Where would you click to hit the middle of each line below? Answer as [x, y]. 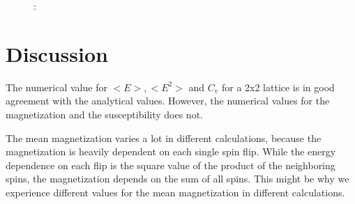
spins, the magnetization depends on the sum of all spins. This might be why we [177, 179]
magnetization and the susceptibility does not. [104, 114]
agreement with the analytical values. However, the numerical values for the [168, 101]
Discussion [57, 53]
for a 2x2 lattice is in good [278, 87]
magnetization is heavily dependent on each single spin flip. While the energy [171, 151]
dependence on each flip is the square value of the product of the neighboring [171, 165]
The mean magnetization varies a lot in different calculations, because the [164, 138]
